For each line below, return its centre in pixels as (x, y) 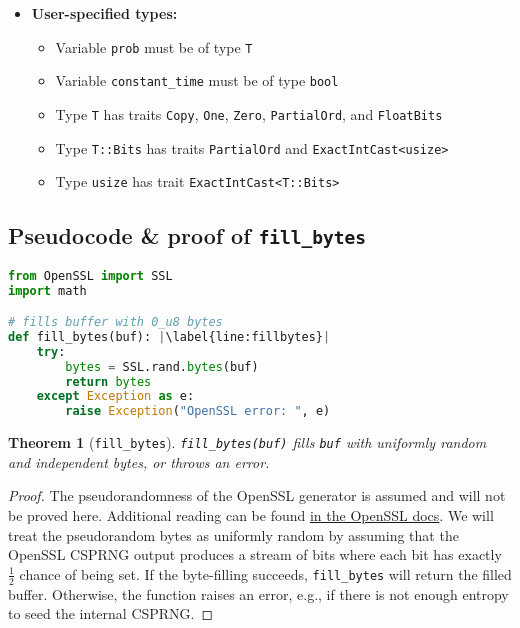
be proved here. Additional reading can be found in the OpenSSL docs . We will (251, 515)
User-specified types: (104, 13)
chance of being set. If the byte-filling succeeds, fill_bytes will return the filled (265, 573)
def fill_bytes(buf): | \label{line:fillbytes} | (169, 336)
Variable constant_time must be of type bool (197, 80)
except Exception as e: (115, 396)
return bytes (108, 381)
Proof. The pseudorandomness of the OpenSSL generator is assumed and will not (257, 495)
